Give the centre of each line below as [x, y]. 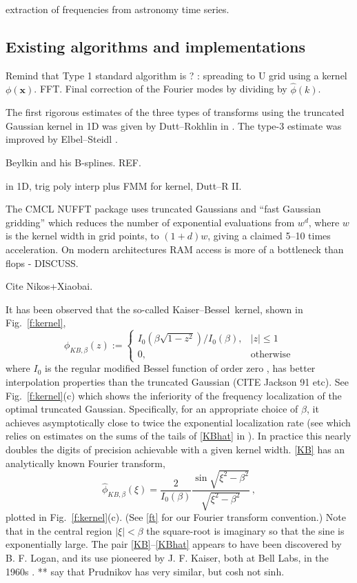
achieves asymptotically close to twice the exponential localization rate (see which [178, 422]
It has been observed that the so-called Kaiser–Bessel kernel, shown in [154, 309]
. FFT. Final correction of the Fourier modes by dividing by [161, 89]
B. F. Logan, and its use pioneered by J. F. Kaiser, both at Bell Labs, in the [167, 557]
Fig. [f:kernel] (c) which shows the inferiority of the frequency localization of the [174, 395]
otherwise [271, 355]
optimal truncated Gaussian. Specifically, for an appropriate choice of [152, 409]
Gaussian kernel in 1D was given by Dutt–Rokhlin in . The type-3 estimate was [174, 125]
